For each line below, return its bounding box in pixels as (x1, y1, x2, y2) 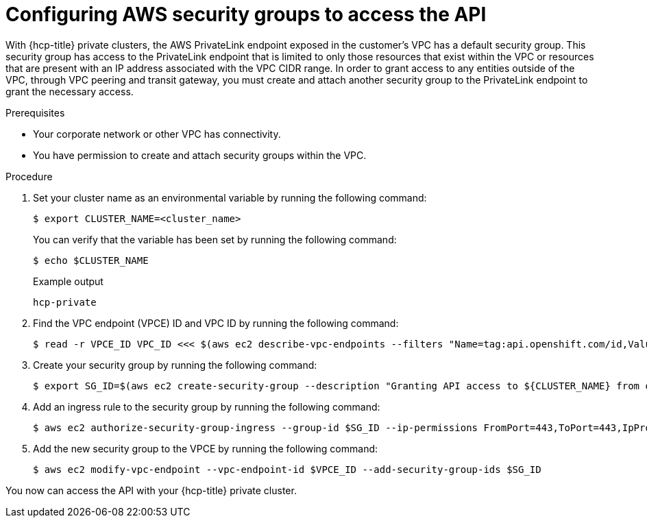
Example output (33, 275, 103, 287)
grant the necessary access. (5, 85, 134, 97)
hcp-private (33, 296, 97, 308)
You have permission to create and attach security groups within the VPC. (33, 149, 367, 161)
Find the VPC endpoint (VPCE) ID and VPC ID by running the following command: (33, 317, 399, 329)
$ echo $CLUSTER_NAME (33, 254, 149, 266)
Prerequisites (5, 106, 65, 119)
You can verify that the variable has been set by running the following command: (33, 233, 397, 245)
